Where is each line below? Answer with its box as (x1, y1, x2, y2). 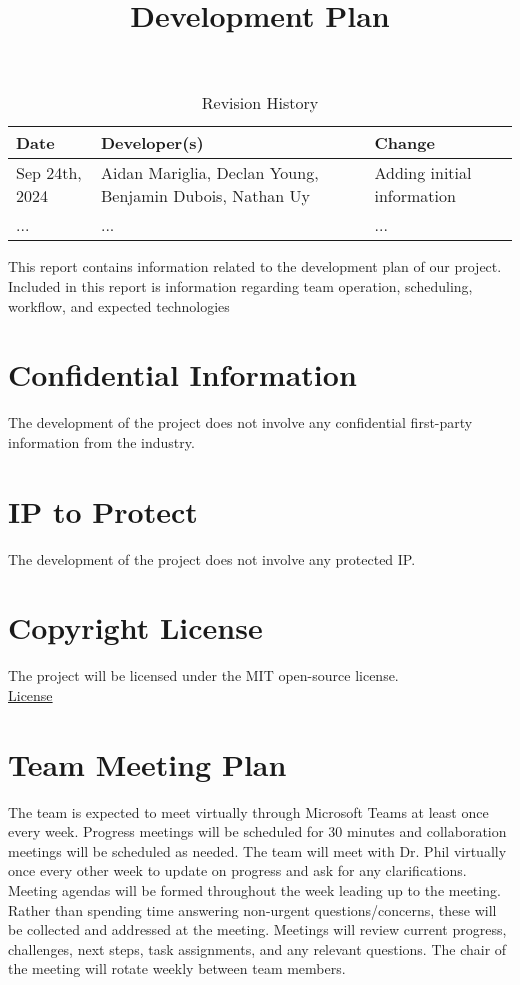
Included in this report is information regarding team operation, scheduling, (8, 275, 473, 296)
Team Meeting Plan (8, 743, 287, 784)
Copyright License (8, 607, 263, 648)
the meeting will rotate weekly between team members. (8, 958, 346, 979)
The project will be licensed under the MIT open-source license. (8, 665, 399, 686)
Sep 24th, (16, 161, 82, 185)
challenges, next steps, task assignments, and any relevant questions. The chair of (8, 938, 507, 959)
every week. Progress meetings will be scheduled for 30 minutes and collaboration (8, 821, 507, 842)
